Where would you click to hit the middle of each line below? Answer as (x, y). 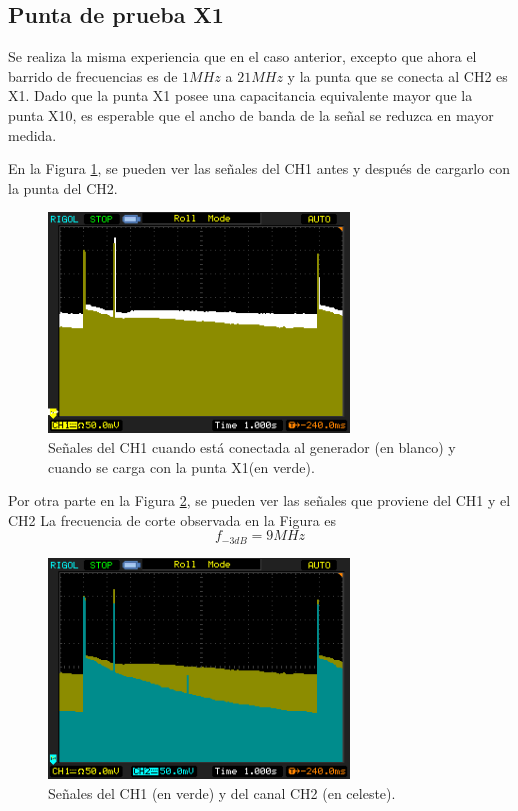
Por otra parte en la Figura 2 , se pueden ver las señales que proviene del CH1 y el (259, 500)
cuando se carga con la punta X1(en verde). (181, 466)
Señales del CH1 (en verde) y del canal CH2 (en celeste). (222, 792)
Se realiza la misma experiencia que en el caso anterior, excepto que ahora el (242, 56)
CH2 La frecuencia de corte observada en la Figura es (172, 519)
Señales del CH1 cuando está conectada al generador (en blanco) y (252, 447)
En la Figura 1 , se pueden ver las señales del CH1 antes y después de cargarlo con (259, 168)
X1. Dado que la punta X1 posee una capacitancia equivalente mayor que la (240, 95)
